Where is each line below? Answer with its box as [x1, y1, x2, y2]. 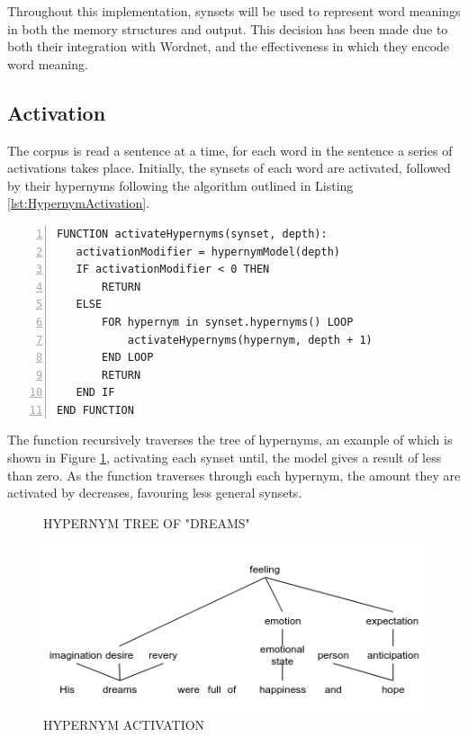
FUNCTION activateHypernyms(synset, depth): [57, 227, 328, 240]
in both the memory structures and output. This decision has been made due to [7, 19, 448, 38]
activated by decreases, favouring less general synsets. [7, 483, 302, 502]
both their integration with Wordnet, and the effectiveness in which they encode [7, 37, 450, 56]
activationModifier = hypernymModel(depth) [76, 245, 340, 258]
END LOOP [102, 351, 154, 364]
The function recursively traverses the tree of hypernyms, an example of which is [7, 430, 453, 449]
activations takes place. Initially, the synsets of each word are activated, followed [7, 158, 451, 177]
